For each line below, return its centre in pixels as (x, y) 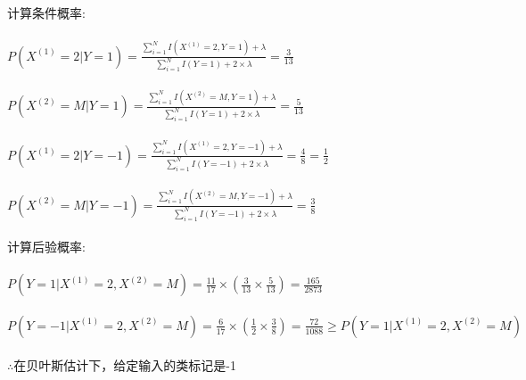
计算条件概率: (46, 12)
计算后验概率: (46, 247)
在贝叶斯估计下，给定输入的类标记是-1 (125, 364)
